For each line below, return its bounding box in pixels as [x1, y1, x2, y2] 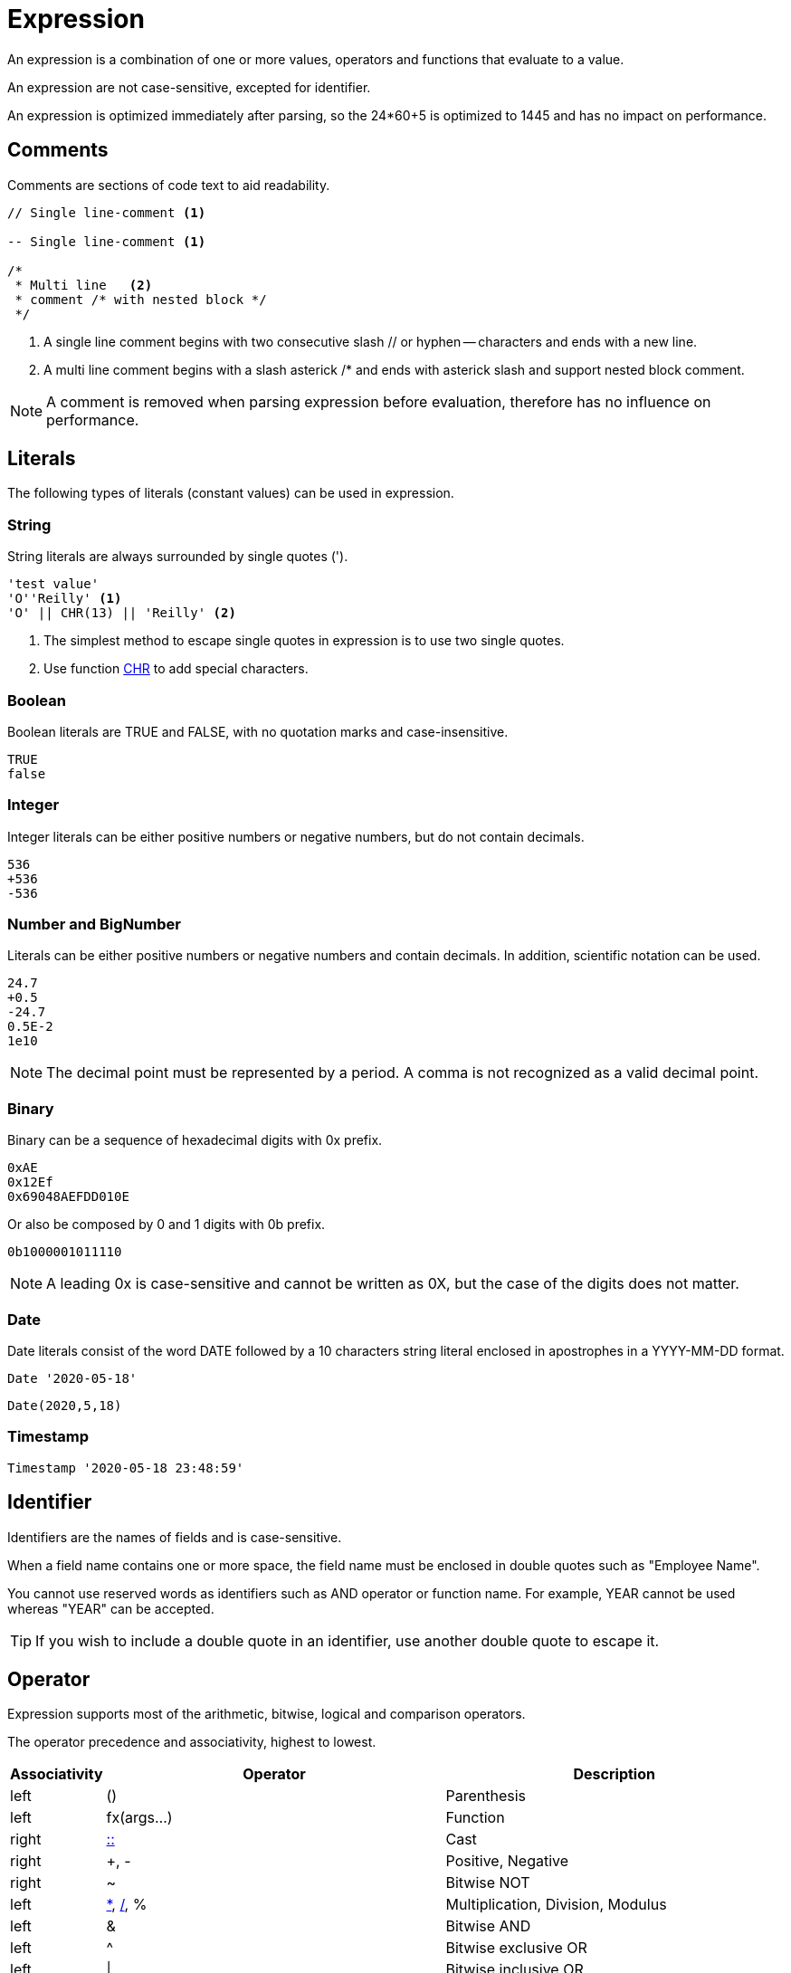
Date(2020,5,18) [7, 1397, 122, 1413]
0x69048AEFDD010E [7, 1189, 129, 1205]
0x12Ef [7, 1175, 53, 1190]
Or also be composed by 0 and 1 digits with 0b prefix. [7, 1216, 326, 1233]
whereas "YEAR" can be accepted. [7, 1600, 214, 1616]
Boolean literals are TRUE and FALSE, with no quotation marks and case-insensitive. [7, 723, 509, 739]
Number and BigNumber [7, 915, 181, 934]
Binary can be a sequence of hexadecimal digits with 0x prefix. [7, 1132, 383, 1149]
